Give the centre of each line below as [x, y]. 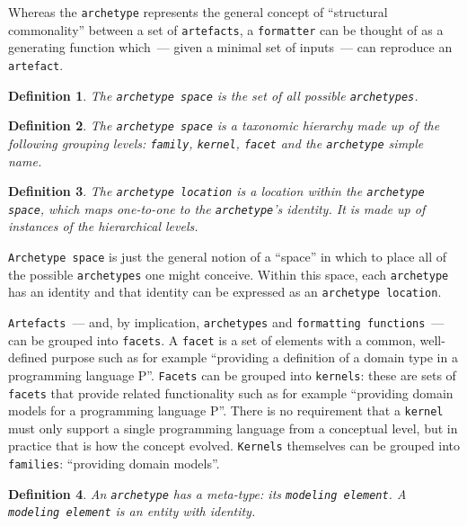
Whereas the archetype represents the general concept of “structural [198, 12]
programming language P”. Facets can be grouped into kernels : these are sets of [232, 374]
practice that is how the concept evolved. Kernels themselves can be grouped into [234, 446]
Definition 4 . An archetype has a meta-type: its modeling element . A [207, 493]
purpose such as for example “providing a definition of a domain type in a [255, 357]
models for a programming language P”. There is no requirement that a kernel [226, 410]
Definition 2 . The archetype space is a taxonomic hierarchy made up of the [224, 125]
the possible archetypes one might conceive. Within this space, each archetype [229, 274]
